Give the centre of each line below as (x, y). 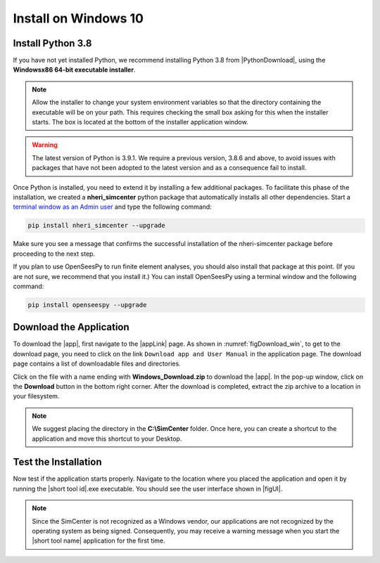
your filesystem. (36, 396)
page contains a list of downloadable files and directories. (97, 364)
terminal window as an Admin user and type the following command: (113, 207)
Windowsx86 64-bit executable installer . (74, 70)
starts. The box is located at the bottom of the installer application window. (140, 122)
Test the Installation (57, 462)
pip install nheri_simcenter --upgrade (96, 226)
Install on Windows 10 (78, 18)
